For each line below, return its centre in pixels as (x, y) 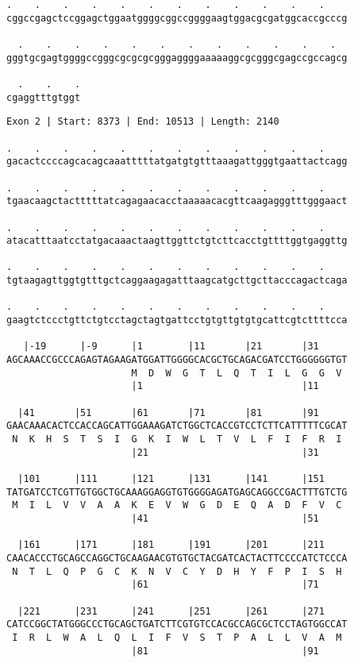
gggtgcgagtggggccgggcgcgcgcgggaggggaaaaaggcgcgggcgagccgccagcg (177, 58)
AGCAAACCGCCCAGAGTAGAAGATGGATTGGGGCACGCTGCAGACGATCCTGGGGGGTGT (177, 360)
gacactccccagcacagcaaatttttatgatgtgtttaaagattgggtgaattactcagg (177, 162)
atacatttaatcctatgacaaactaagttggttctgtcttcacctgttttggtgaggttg (177, 241)
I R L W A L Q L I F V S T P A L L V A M (177, 637)
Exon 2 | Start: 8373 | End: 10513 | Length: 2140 (143, 122)
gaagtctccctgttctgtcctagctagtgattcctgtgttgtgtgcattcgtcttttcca (177, 320)
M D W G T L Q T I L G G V (237, 373)
